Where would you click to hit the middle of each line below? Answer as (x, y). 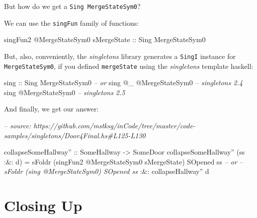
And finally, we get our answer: (51, 109)
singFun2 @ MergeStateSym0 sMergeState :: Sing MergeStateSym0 (105, 39)
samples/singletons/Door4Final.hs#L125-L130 (75, 135)
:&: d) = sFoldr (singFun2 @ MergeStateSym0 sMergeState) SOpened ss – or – (124, 161)
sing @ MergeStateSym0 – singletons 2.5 (65, 92)
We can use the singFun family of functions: (72, 23)
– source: (18, 125)
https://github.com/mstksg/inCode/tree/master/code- (114, 125)
